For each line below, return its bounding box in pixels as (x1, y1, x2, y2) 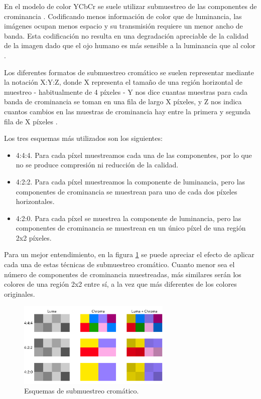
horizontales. (16, 196, 55, 207)
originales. (4, 288, 35, 299)
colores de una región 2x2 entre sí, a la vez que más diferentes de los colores (4, 279, 237, 289)
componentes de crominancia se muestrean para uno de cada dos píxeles (16, 186, 237, 196)
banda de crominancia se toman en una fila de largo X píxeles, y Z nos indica (4, 96, 242, 107)
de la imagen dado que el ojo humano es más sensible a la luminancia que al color (4, 40, 255, 51)
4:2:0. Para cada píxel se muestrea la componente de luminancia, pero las (16, 213, 241, 223)
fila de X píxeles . (4, 116, 58, 126)
